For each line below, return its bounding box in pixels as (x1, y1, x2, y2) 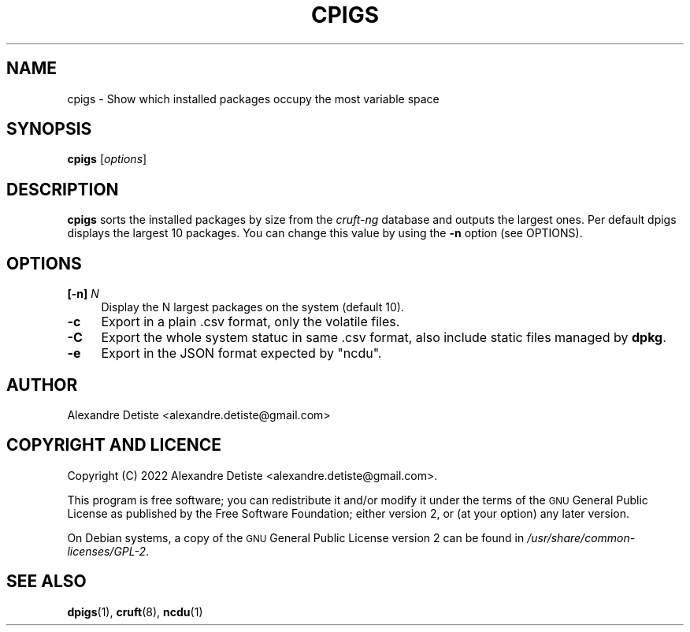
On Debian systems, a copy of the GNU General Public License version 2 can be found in (67, 530, 525, 545)
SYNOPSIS (6, 119, 92, 139)
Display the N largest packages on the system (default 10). (101, 300, 404, 314)
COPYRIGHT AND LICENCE (6, 435, 221, 455)
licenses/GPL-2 (67, 544, 147, 558)
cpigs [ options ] (67, 152, 147, 166)
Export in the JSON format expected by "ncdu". (101, 345, 382, 362)
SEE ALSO (6, 571, 87, 592)
